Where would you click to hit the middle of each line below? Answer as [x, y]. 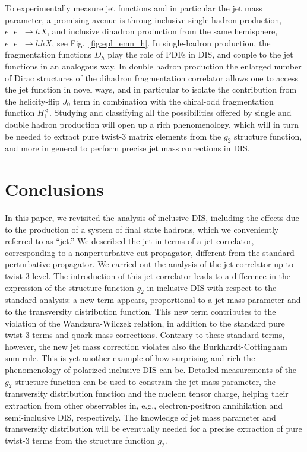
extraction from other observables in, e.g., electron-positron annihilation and [144, 405]
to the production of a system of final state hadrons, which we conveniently [142, 229]
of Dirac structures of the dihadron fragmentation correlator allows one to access [151, 78]
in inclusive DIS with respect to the [212, 287]
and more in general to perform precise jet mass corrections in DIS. [127, 148]
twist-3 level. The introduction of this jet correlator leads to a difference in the [148, 276]
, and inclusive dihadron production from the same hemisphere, [162, 31]
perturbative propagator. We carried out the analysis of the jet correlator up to [149, 264]
